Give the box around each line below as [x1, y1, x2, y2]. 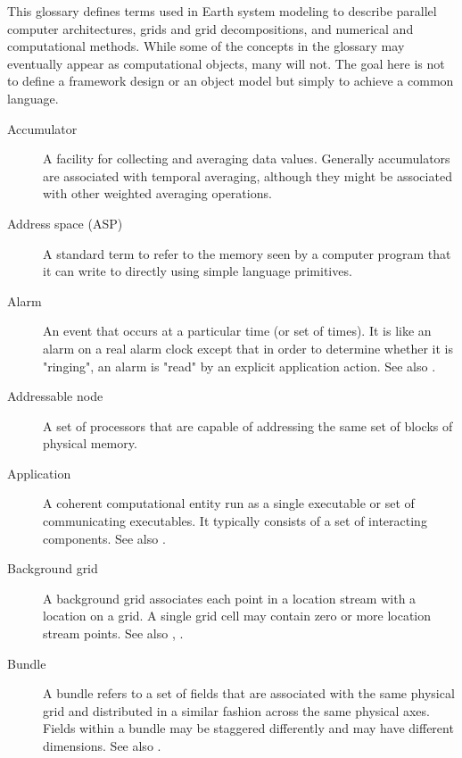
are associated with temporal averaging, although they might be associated [43, 166, 452, 185]
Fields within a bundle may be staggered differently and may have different [43, 719, 454, 737]
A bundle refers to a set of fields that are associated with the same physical [43, 684, 455, 703]
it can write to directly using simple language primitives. [43, 262, 352, 280]
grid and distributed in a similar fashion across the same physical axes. [43, 701, 430, 720]
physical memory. [43, 434, 137, 453]
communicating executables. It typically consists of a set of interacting [43, 512, 427, 530]
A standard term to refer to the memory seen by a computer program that [43, 244, 451, 262]
